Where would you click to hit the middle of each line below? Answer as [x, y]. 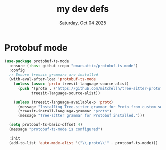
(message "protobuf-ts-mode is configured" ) [56, 129]
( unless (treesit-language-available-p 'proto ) [63, 102]
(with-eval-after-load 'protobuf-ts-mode [53, 79]
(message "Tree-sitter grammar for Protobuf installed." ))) [81, 116]
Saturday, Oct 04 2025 [83, 23]
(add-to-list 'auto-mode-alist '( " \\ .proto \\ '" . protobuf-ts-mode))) [83, 143]
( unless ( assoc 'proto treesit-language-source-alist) [71, 84]
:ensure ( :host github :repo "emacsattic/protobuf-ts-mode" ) [74, 66]
